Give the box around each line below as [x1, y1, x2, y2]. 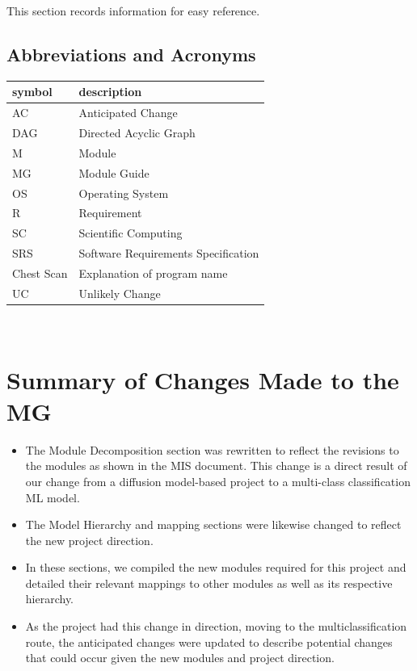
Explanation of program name [78, 264, 228, 281]
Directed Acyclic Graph [78, 124, 196, 140]
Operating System [78, 184, 169, 201]
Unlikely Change [78, 284, 161, 301]
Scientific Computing [78, 224, 183, 241]
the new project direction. [25, 531, 154, 548]
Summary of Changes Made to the [6, 363, 399, 396]
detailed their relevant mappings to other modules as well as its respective [25, 574, 393, 591]
